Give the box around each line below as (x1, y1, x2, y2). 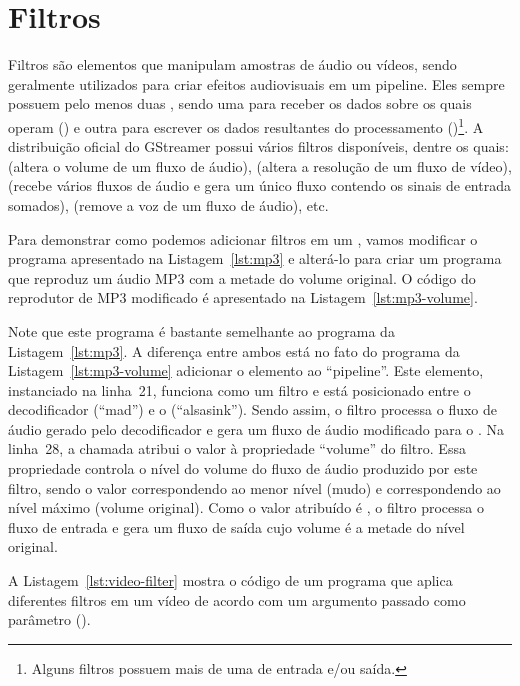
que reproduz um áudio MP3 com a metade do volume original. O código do (8, 267, 476, 288)
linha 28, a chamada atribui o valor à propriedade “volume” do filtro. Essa (8, 438, 466, 459)
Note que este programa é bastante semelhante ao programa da (8, 320, 395, 341)
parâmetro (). (8, 609, 91, 630)
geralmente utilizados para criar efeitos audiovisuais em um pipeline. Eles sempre (8, 73, 505, 94)
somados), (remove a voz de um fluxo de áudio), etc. (8, 194, 329, 215)
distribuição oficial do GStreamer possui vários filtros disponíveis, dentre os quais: (8, 136, 509, 157)
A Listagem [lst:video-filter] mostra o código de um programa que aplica (8, 570, 453, 591)
